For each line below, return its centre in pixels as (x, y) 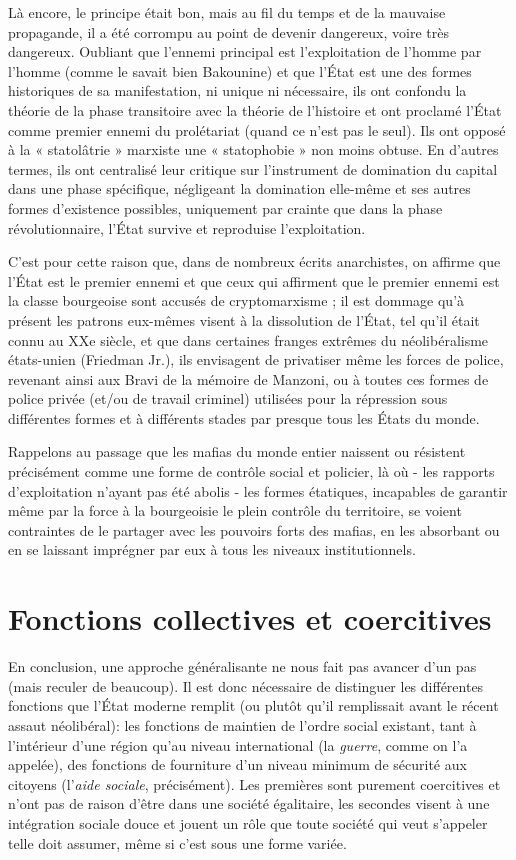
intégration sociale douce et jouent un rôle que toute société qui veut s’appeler (248, 822)
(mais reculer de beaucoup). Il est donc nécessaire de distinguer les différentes (246, 685)
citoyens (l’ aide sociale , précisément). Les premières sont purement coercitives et (254, 783)
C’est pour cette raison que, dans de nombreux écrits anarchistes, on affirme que (254, 261)
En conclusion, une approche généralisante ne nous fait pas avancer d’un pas (242, 666)
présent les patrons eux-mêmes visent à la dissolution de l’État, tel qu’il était (244, 319)
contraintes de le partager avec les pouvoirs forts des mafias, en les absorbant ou (254, 529)
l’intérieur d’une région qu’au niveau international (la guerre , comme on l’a (238, 744)
